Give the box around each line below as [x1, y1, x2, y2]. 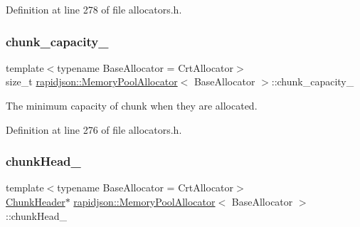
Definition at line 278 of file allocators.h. [6, 2, 182, 16]
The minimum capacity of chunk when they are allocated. [6, 98, 258, 112]
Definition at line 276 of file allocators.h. [6, 122, 182, 137]
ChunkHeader [6, 194, 65, 208]
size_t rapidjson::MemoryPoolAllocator [6, 74, 178, 89]
